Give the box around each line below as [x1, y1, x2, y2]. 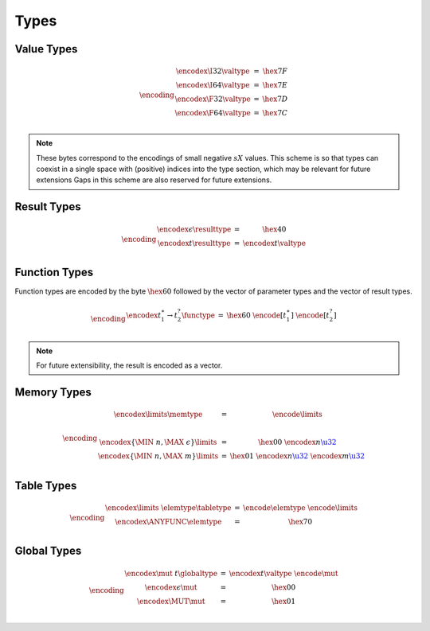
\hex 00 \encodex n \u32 [257, 438, 337, 447]
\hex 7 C [262, 108, 288, 118]
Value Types [14, 42, 78, 56]
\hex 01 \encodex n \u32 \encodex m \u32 [229, 452, 365, 461]
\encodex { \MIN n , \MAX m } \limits [97, 452, 219, 461]
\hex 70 [287, 517, 313, 527]
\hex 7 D [262, 95, 288, 103]
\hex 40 [262, 224, 287, 234]
